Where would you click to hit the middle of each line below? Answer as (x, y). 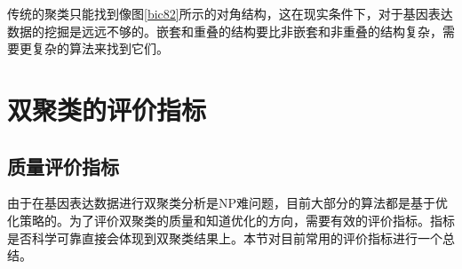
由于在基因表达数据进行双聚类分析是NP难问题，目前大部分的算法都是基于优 (228, 203)
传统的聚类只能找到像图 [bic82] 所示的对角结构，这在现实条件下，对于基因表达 (230, 13)
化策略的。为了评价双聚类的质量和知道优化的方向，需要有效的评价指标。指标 (231, 220)
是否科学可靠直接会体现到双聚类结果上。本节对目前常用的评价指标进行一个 (225, 237)
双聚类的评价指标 (107, 109)
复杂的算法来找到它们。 (100, 48)
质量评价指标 (63, 166)
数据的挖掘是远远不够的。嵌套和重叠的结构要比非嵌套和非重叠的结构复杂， (225, 31)
